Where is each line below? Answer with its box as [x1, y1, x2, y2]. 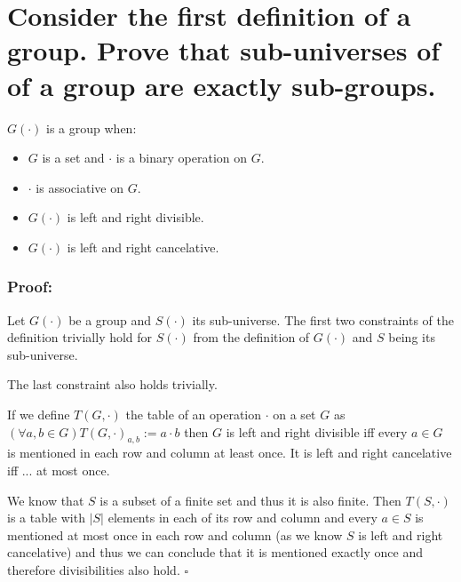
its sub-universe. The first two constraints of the [192, 310, 454, 329]
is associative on [36, 178, 123, 196]
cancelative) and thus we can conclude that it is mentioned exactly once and [7, 543, 423, 562]
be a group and [68, 310, 152, 329]
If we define [7, 405, 70, 424]
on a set [273, 405, 316, 424]
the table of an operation [125, 405, 262, 424]
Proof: [7, 275, 52, 298]
